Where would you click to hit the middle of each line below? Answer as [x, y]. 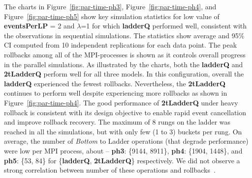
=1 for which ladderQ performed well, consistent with [164, 26]
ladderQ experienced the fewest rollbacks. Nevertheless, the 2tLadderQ [115, 83]
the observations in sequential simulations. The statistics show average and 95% [124, 35]
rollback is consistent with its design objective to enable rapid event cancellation [125, 112]
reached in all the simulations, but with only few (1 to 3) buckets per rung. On [123, 131]
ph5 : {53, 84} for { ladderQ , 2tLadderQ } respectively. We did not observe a [122, 160]
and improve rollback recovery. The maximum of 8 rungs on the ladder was [117, 122]
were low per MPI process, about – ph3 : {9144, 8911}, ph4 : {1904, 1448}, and [123, 150]
